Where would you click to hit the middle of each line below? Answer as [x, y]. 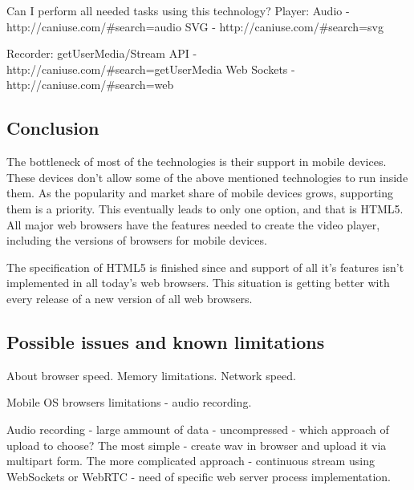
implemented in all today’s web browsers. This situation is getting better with [198, 283]
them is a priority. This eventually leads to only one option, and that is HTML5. [205, 208]
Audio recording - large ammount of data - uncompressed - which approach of [198, 429]
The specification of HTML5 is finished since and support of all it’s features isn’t [205, 267]
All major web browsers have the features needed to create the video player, [193, 224]
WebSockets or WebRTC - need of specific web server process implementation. [199, 476]
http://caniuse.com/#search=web [90, 85]
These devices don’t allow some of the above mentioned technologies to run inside [207, 177]
